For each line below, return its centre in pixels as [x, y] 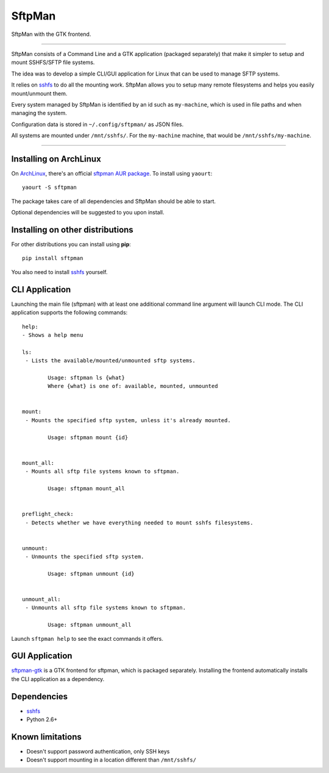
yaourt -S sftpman [50, 188]
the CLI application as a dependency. [58, 679]
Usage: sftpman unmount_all [90, 625]
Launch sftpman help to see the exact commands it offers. [87, 638]
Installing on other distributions [72, 229]
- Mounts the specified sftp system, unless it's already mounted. [128, 420]
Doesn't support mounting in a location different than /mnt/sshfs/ [111, 760]
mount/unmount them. [39, 93]
